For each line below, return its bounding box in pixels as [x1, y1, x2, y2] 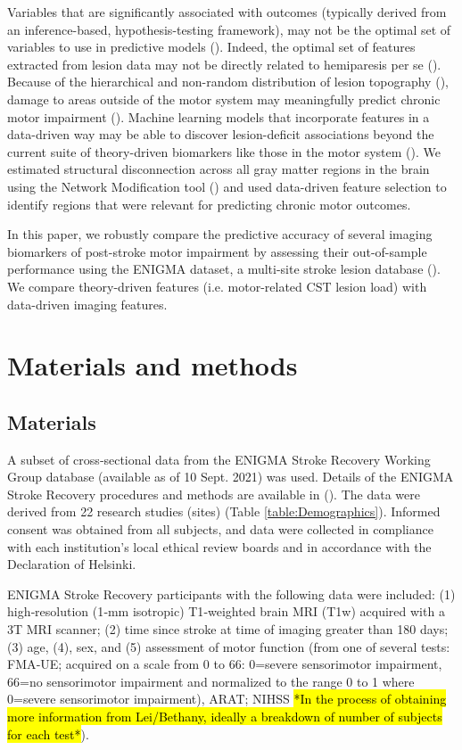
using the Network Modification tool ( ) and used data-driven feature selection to [7, 177, 447, 195]
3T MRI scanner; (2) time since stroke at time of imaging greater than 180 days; [7, 620, 449, 639]
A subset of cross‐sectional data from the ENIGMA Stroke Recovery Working [7, 449, 431, 468]
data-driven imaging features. [7, 294, 168, 313]
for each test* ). [7, 724, 89, 743]
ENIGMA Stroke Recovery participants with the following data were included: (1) [7, 584, 456, 603]
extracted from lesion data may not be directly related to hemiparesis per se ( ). [7, 54, 441, 73]
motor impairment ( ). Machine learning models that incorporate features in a [7, 107, 430, 126]
